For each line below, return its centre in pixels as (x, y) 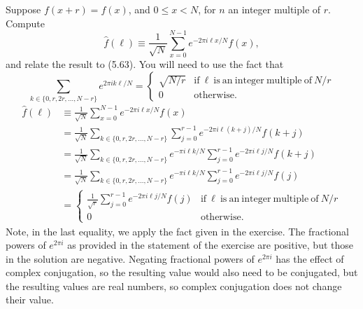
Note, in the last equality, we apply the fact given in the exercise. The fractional (177, 231)
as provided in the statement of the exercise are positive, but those (210, 245)
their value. (30, 300)
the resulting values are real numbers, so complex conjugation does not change (174, 286)
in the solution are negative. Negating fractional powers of (130, 258)
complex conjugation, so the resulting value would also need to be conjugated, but (182, 272)
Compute (25, 23)
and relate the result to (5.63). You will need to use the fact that (145, 64)
